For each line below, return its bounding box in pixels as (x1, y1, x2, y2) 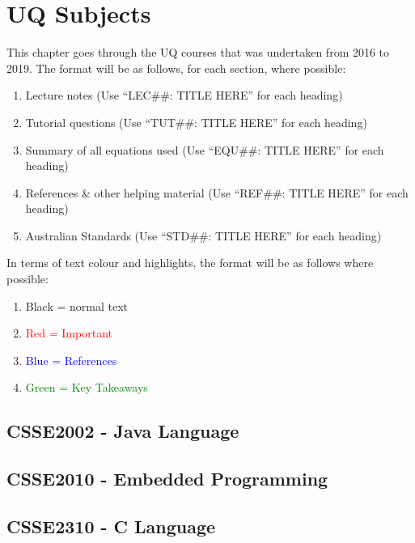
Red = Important (25, 325, 112, 341)
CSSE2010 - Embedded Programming (6, 466, 328, 491)
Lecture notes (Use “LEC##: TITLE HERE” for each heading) (25, 87, 343, 104)
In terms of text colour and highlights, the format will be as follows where (6, 254, 374, 271)
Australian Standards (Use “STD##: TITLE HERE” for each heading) (25, 227, 382, 244)
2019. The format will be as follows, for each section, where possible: (6, 59, 346, 76)
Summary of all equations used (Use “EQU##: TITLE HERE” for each (25, 141, 384, 158)
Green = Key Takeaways (25, 379, 148, 396)
